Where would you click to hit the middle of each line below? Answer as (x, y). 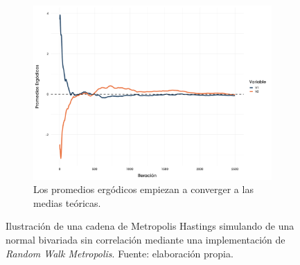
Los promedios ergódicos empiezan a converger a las (143, 189)
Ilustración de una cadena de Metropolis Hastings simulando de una (150, 226)
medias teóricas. (67, 202)
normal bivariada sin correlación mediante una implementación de (145, 239)
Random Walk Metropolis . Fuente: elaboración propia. (120, 253)
